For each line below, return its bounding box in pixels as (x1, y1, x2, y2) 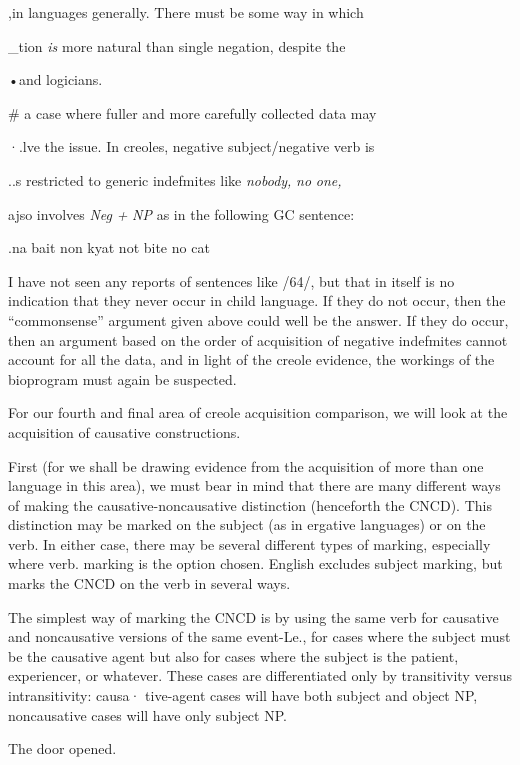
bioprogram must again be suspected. (8, 368, 237, 389)
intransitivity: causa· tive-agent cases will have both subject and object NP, (8, 685, 478, 706)
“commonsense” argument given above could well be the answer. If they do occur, (8, 309, 509, 330)
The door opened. (8, 738, 117, 759)
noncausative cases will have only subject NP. (8, 704, 287, 725)
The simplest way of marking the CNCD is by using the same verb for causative (8, 606, 499, 627)
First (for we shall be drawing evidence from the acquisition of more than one (8, 455, 484, 476)
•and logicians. (8, 69, 103, 90)
